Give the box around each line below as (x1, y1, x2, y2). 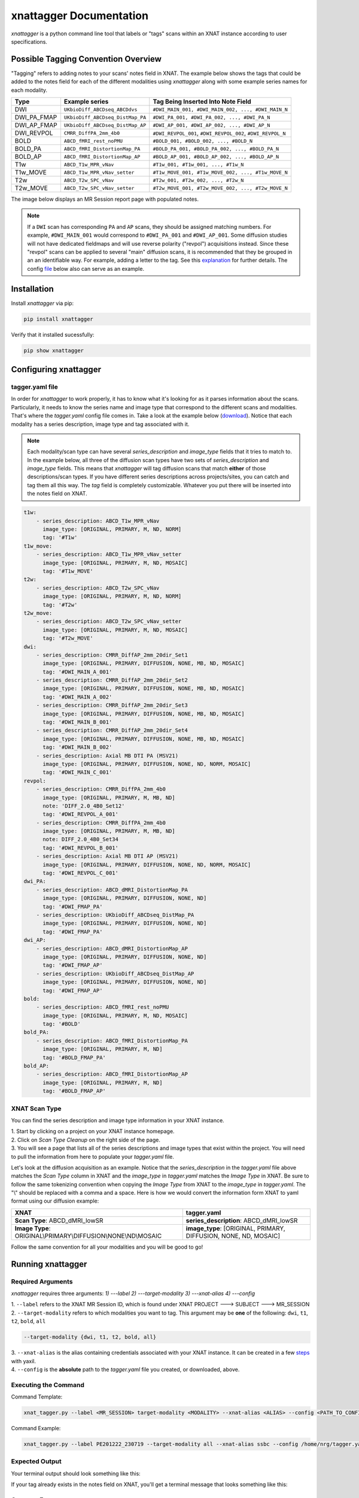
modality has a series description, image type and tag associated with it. (11, 420, 190, 428)
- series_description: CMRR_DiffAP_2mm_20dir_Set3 (36, 702, 188, 709)
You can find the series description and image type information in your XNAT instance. (11, 1116, 224, 1123)
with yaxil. (11, 1357, 36, 1364)
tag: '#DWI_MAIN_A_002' (42, 693, 112, 700)
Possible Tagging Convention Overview (11, 54, 162, 64)
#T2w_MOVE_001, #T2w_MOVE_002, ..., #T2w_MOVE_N (153, 185, 288, 191)
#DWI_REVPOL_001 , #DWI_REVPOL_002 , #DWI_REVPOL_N (153, 129, 286, 137)
